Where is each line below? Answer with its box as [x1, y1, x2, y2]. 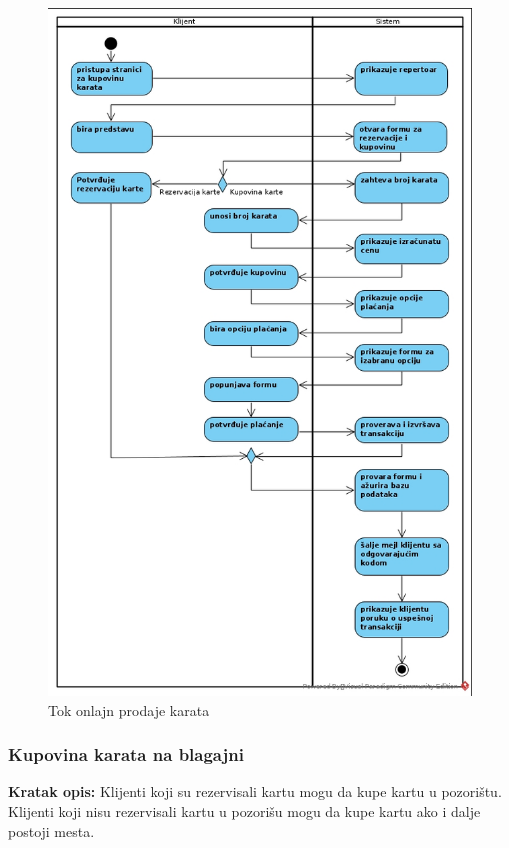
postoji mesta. [8, 820, 95, 841]
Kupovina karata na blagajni [8, 742, 244, 767]
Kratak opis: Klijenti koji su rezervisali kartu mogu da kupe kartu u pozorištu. [8, 781, 502, 802]
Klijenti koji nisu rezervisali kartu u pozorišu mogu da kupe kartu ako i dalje [8, 801, 481, 822]
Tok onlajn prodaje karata [48, 699, 210, 720]
